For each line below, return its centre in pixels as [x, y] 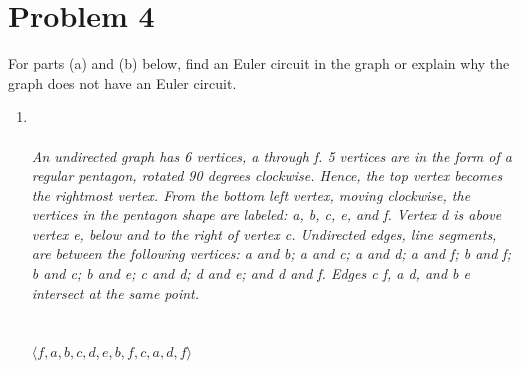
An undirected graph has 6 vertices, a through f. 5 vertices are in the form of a [271, 155]
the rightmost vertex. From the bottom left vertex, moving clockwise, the [251, 194]
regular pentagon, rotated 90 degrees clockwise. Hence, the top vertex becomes [267, 175]
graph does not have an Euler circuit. [122, 82]
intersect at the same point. [115, 292]
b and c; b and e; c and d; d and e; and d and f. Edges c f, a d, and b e [250, 273]
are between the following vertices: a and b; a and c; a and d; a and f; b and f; [271, 253]
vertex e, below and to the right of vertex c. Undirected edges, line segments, [264, 233]
